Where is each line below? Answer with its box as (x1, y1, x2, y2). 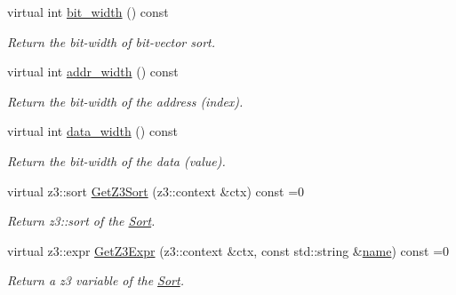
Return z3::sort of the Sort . (7, 211, 156, 230)
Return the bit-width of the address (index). (7, 92, 244, 110)
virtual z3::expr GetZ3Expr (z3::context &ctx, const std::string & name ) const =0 (7, 241, 450, 259)
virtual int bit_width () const (7, 3, 169, 20)
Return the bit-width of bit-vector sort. (7, 32, 216, 51)
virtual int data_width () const (7, 122, 178, 140)
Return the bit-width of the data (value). (7, 151, 226, 170)
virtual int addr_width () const (7, 62, 179, 81)
